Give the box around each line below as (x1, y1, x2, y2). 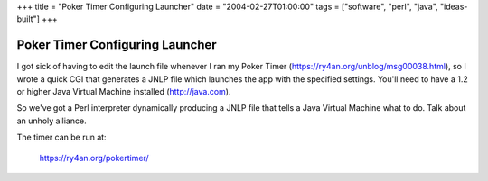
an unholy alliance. (16, 115, 87, 126)
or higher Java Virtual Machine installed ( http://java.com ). (16, 86, 231, 97)
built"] (16, 14, 41, 24)
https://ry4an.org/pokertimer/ (39, 152, 149, 163)
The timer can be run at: (16, 131, 108, 143)
